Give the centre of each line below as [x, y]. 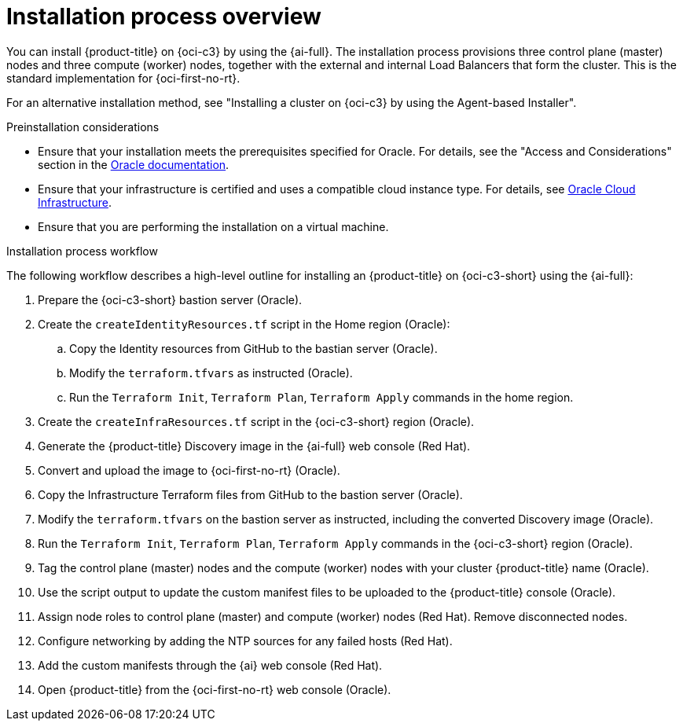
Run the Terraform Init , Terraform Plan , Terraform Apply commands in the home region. [321, 397]
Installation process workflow [82, 251]
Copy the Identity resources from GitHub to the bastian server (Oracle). [253, 348]
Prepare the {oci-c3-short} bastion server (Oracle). [170, 299]
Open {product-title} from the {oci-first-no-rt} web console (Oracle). [215, 689]
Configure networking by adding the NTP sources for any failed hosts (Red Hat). [245, 641]
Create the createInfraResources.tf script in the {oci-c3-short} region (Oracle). [256, 421]
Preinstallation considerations [83, 127]
